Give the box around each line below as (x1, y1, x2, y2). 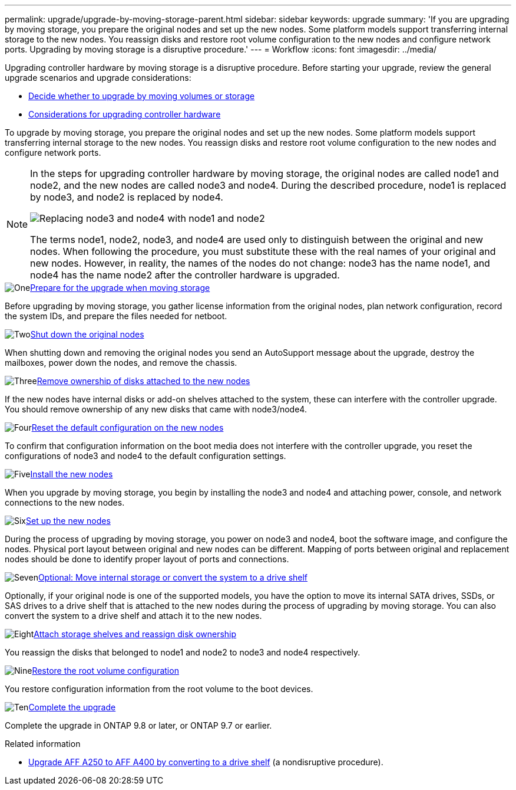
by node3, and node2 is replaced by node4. (30, 191, 223, 203)
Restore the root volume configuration (32, 666, 179, 676)
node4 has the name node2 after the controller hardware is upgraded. (30, 269, 340, 281)
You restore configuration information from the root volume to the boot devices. (5, 684, 313, 694)
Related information (5, 739, 81, 749)
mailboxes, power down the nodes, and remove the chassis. (5, 358, 237, 368)
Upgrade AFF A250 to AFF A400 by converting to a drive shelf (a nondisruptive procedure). (28, 757, 383, 767)
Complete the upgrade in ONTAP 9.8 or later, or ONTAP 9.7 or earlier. (5, 720, 272, 730)
